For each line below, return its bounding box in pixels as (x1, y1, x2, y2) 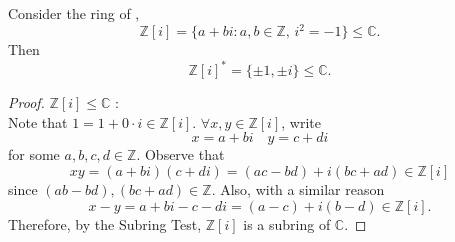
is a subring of (243, 213, 331, 234)
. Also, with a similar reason (211, 178, 385, 199)
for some (8, 144, 60, 165)
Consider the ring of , (8, 3, 140, 23)
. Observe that (136, 144, 225, 165)
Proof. (8, 92, 45, 113)
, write (281, 111, 321, 132)
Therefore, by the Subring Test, (8, 213, 202, 234)
